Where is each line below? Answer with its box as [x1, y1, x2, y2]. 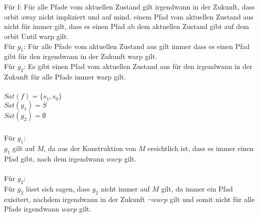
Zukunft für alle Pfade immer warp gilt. [4, 71, 126, 81]
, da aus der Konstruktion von [44, 142, 136, 153]
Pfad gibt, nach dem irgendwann [4, 153, 104, 163]
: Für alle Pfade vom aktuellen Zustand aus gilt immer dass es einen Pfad [24, 40, 250, 51]
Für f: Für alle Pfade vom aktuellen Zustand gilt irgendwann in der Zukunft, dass [4, 1, 255, 12]
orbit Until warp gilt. [4, 30, 69, 41]
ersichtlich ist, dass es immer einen [147, 142, 254, 153]
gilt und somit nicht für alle [169, 193, 255, 204]
